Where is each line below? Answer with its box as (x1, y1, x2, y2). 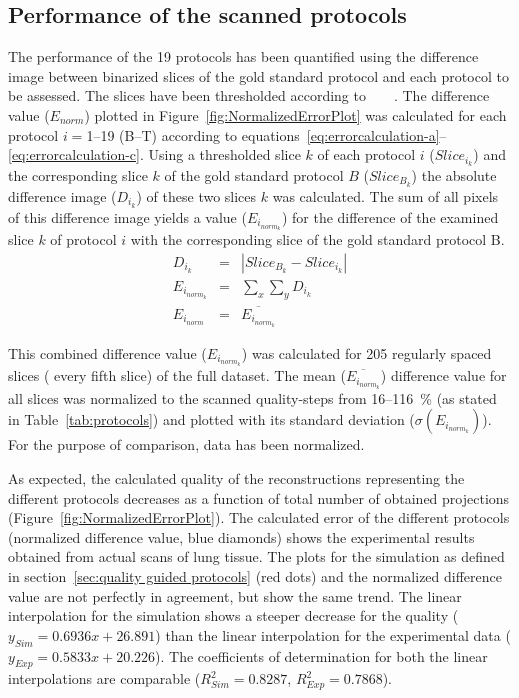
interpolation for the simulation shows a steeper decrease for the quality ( (8, 605, 459, 626)
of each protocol (317, 144, 416, 165)
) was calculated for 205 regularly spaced (241, 342, 492, 363)
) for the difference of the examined (281, 206, 499, 227)
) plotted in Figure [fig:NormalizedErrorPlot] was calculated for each (84, 104, 507, 125)
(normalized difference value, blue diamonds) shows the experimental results (8, 526, 475, 547)
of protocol (50, 229, 117, 250)
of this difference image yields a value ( (8, 206, 247, 227)
